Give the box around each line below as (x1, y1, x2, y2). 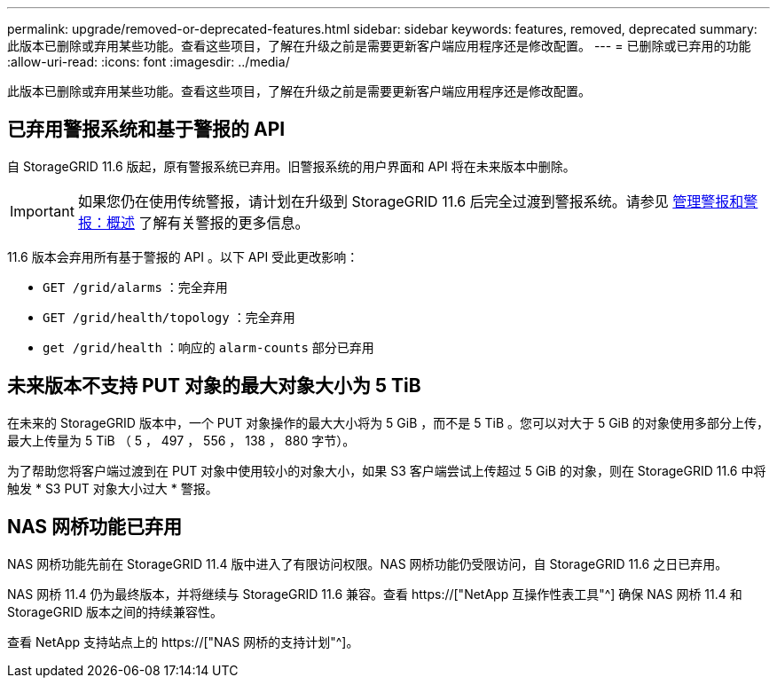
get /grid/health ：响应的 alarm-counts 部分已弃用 (43, 339, 374, 355)
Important (10, 201, 75, 220)
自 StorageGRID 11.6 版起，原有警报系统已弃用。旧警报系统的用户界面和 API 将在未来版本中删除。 (7, 158, 576, 174)
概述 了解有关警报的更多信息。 (106, 213, 310, 232)
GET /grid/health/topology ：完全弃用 (43, 309, 295, 325)
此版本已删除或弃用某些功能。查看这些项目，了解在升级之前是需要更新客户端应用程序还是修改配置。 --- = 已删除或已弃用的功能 (7, 38, 751, 53)
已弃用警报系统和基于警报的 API (7, 118, 286, 141)
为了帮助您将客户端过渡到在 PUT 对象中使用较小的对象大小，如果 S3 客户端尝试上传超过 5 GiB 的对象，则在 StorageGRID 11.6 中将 (7, 462, 766, 478)
